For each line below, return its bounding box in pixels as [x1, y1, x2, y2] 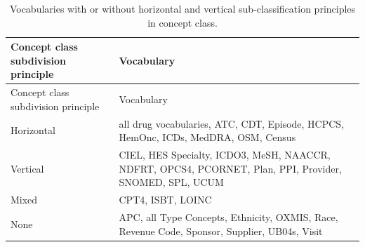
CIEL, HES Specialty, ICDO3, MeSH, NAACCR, [119, 147, 331, 162]
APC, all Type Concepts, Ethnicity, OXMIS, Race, [119, 209, 338, 224]
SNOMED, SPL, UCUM [119, 175, 224, 189]
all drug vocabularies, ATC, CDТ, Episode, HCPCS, [119, 116, 345, 131]
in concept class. [147, 15, 218, 29]
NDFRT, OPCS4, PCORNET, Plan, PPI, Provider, [119, 161, 342, 175]
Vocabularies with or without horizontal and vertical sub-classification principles [9, 1, 356, 15]
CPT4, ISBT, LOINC [119, 192, 212, 207]
